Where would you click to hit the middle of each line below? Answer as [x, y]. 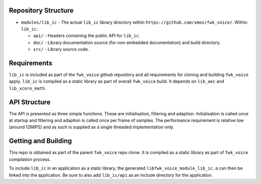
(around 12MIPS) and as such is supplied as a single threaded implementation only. [92, 127]
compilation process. [30, 159]
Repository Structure [41, 10]
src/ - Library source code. [61, 49]
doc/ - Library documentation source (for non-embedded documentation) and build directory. [127, 42]
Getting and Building [40, 141]
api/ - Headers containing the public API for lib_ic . [87, 36]
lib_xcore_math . [28, 88]
